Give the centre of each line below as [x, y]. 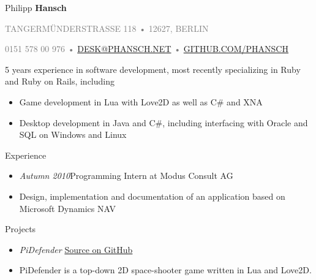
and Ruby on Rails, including [60, 81]
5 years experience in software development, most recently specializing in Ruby [153, 69]
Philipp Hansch [36, 7]
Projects [21, 229]
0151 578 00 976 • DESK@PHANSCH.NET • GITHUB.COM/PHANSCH [147, 49]
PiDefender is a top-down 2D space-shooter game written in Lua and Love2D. [165, 270]
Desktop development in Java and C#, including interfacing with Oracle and [164, 122]
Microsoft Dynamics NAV [67, 208]
